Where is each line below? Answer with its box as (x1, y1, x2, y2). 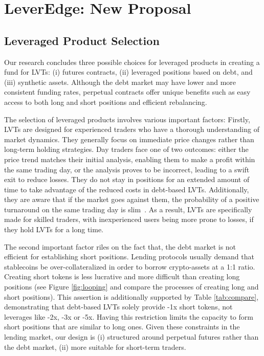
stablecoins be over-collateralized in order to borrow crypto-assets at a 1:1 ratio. (4, 261, 255, 272)
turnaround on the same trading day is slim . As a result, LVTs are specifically (4, 204, 252, 214)
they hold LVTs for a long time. (4, 224, 103, 235)
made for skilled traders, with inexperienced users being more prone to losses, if (4, 214, 254, 225)
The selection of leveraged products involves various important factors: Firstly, (4, 114, 250, 124)
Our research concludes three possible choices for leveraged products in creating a (4, 56, 260, 67)
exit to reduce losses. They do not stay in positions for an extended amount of (4, 174, 250, 185)
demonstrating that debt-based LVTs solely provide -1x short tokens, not (4, 301, 233, 312)
